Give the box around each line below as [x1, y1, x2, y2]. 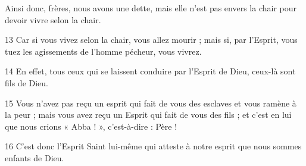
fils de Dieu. [5, 76, 48, 89]
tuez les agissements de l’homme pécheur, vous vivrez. [5, 45, 202, 57]
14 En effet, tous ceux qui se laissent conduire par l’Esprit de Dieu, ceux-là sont [5, 65, 296, 77]
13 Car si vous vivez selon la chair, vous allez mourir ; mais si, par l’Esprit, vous [5, 33, 298, 46]
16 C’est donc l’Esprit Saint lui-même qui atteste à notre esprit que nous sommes [5, 140, 302, 152]
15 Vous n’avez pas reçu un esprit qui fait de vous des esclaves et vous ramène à [5, 96, 296, 109]
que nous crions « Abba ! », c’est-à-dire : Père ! [5, 120, 177, 132]
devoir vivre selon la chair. [5, 13, 101, 26]
